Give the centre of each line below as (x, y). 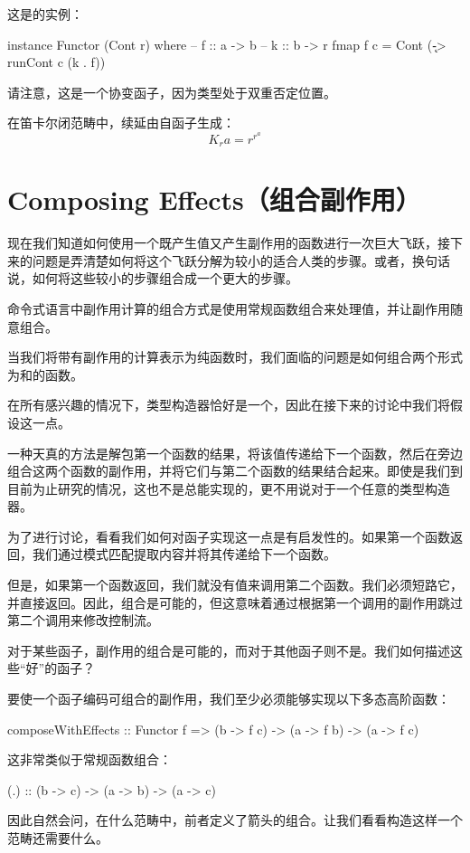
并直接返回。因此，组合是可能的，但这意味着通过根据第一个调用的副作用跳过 (235, 602)
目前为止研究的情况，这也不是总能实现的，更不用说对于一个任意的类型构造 (229, 488)
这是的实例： (45, 14)
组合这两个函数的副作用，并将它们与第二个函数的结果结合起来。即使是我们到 (235, 471)
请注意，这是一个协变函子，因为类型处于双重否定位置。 (172, 92)
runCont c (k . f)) (56, 62)
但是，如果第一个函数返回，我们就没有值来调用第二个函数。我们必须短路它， (235, 585)
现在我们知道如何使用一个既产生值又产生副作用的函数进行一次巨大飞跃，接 (229, 243)
